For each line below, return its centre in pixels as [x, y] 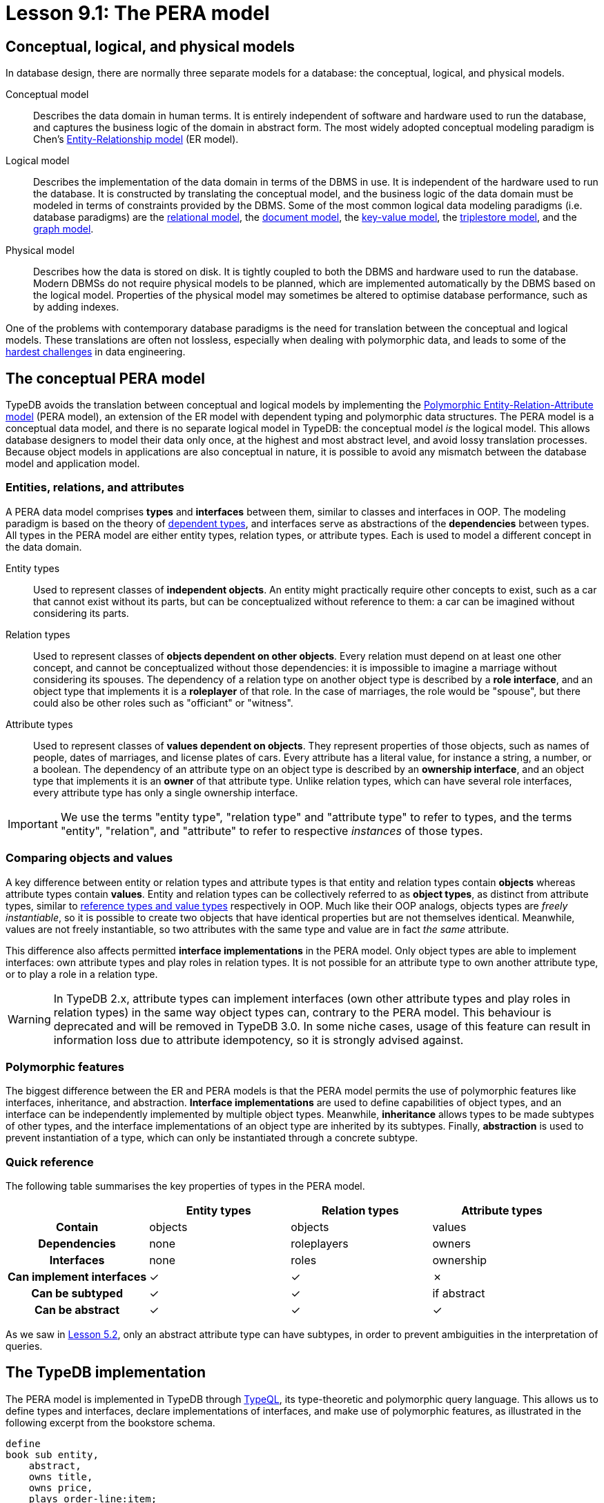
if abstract [459, 1294]
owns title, [61, 1476]
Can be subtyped [77, 1294]
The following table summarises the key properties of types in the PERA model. [185, 1186]
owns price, [61, 1487]
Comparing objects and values [89, 858]
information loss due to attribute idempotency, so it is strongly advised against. [259, 1040]
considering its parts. [81, 613]
